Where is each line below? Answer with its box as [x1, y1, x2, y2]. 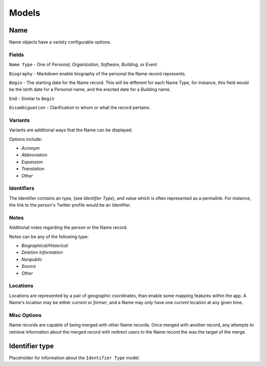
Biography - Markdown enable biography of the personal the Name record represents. [9, 70, 186, 76]
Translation [21, 166, 45, 172]
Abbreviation [21, 152, 48, 158]
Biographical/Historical [21, 243, 68, 248]
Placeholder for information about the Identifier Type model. [9, 355, 140, 361]
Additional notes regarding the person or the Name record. [9, 224, 128, 231]
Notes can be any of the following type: [9, 234, 89, 240]
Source [21, 263, 36, 269]
